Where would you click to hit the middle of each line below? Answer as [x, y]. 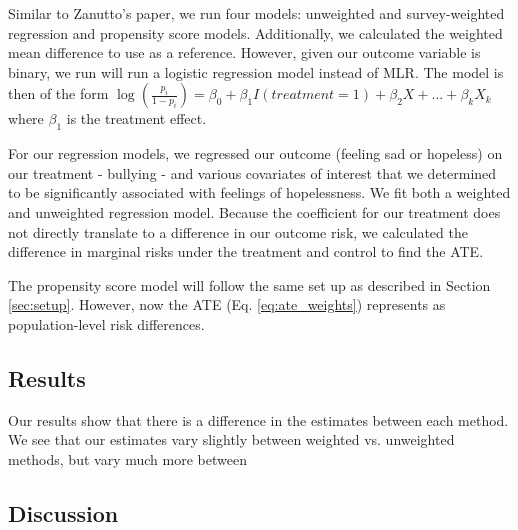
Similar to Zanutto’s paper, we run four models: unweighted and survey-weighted [256, 13]
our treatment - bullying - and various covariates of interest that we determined [252, 172]
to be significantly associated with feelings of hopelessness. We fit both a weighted [259, 192]
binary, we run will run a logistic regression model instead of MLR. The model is [256, 71]
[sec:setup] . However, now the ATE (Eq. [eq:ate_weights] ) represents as [227, 304]
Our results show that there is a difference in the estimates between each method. [258, 419]
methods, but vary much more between [127, 458]
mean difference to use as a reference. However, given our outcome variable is [244, 52]
